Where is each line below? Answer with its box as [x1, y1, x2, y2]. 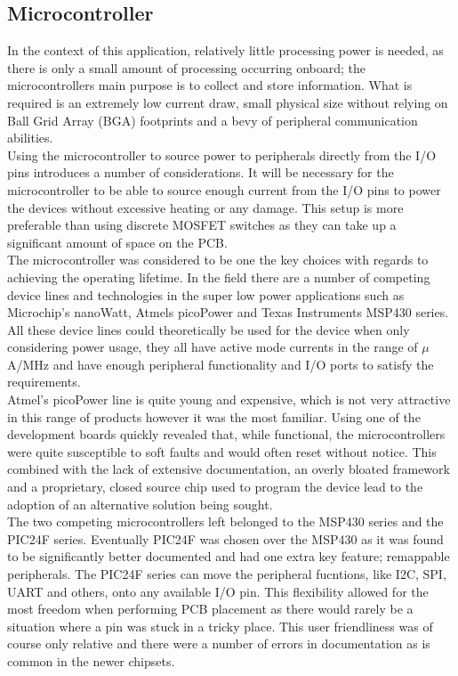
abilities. [7, 128, 53, 147]
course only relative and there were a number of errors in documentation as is [7, 634, 430, 653]
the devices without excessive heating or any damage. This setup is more [7, 198, 404, 216]
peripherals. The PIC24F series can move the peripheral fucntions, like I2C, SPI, [7, 565, 446, 583]
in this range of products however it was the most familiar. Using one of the [7, 407, 421, 426]
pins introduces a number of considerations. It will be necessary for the [7, 163, 394, 182]
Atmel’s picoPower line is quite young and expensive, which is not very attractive [7, 390, 451, 409]
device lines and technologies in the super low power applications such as [7, 285, 405, 304]
